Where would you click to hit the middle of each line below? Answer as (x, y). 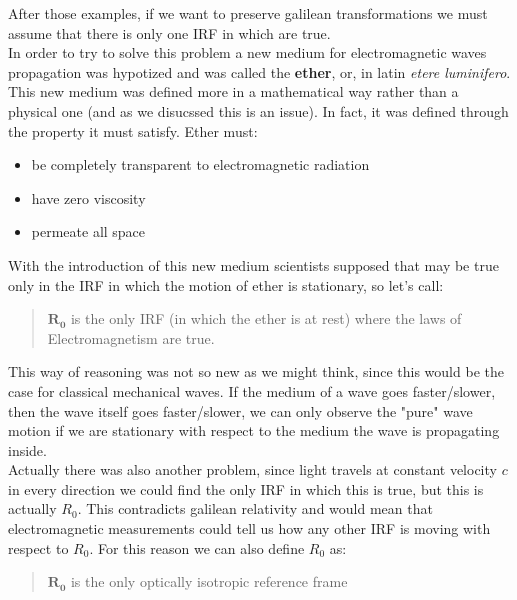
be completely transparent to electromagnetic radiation (200, 164)
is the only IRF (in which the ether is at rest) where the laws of (266, 318)
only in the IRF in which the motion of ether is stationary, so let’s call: (226, 284)
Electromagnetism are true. (131, 337)
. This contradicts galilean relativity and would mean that (255, 508)
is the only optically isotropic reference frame (209, 581)
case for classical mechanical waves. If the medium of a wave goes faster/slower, (252, 390)
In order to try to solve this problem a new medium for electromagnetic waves (247, 52)
